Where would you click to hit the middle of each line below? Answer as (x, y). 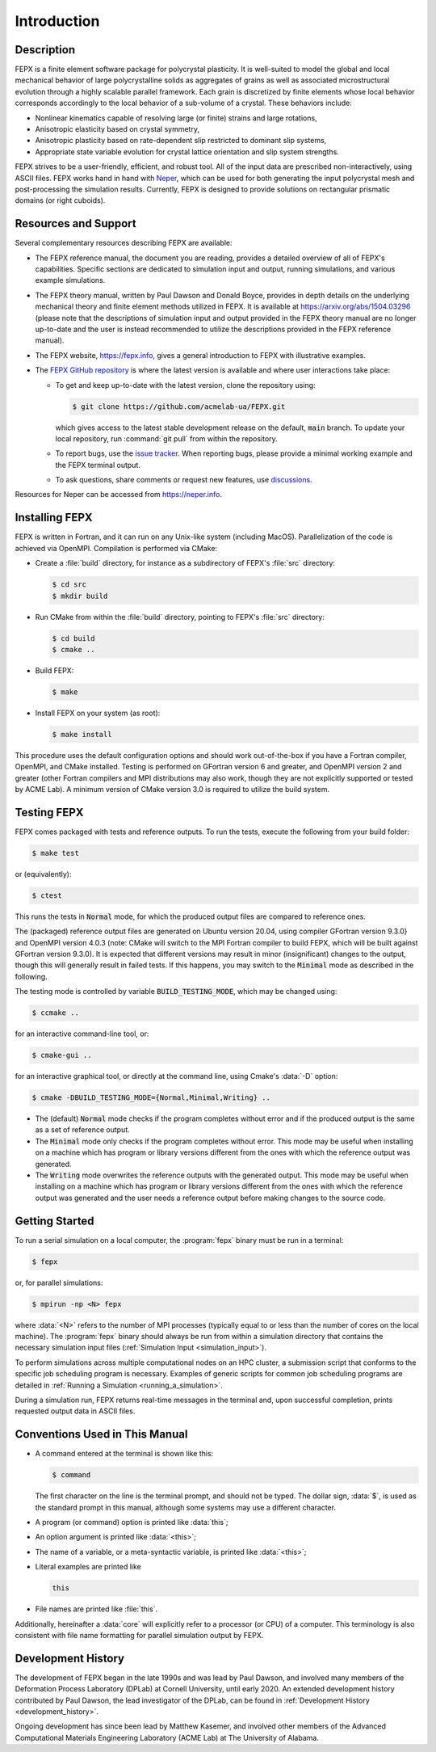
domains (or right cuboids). (60, 200)
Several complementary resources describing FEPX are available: (124, 243)
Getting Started (55, 1221)
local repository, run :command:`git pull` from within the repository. (166, 438)
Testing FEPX (49, 812)
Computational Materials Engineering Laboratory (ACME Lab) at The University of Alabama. (167, 1737)
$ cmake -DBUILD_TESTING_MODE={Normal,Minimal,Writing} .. (151, 1098)
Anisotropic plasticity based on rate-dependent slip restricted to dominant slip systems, (181, 141)
